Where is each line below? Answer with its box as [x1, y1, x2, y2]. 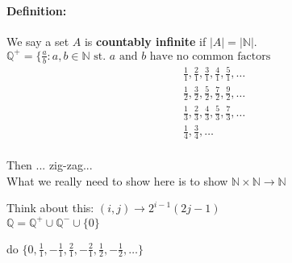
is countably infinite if [84, 32, 206, 49]
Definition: [6, 2, 67, 19]
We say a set [6, 32, 69, 49]
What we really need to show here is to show [6, 172, 228, 189]
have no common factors [149, 50, 271, 62]
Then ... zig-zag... [6, 157, 93, 173]
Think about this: [6, 199, 94, 216]
